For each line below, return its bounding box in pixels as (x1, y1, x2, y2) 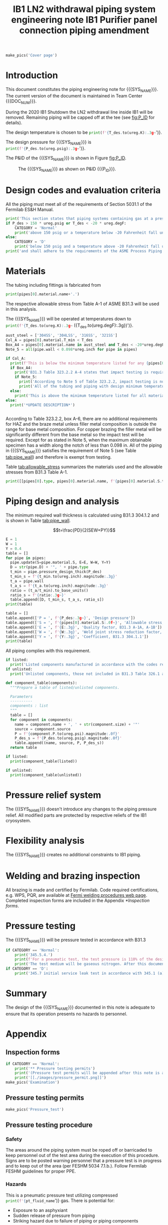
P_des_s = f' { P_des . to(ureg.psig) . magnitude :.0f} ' (14, 736, 122, 741)
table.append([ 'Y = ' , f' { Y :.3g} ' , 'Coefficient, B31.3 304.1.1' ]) (5, 634, 149, 639)
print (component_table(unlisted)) (10, 772, 82, 777)
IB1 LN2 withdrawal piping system (12, 3, 156, 15)
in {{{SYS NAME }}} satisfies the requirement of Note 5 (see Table (5, 448, 137, 455)
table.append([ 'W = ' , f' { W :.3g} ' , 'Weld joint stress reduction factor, (5, 629, 163, 634)
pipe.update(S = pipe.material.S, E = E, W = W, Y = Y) (10, 560, 111, 565)
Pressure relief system (5, 789, 101, 800)
